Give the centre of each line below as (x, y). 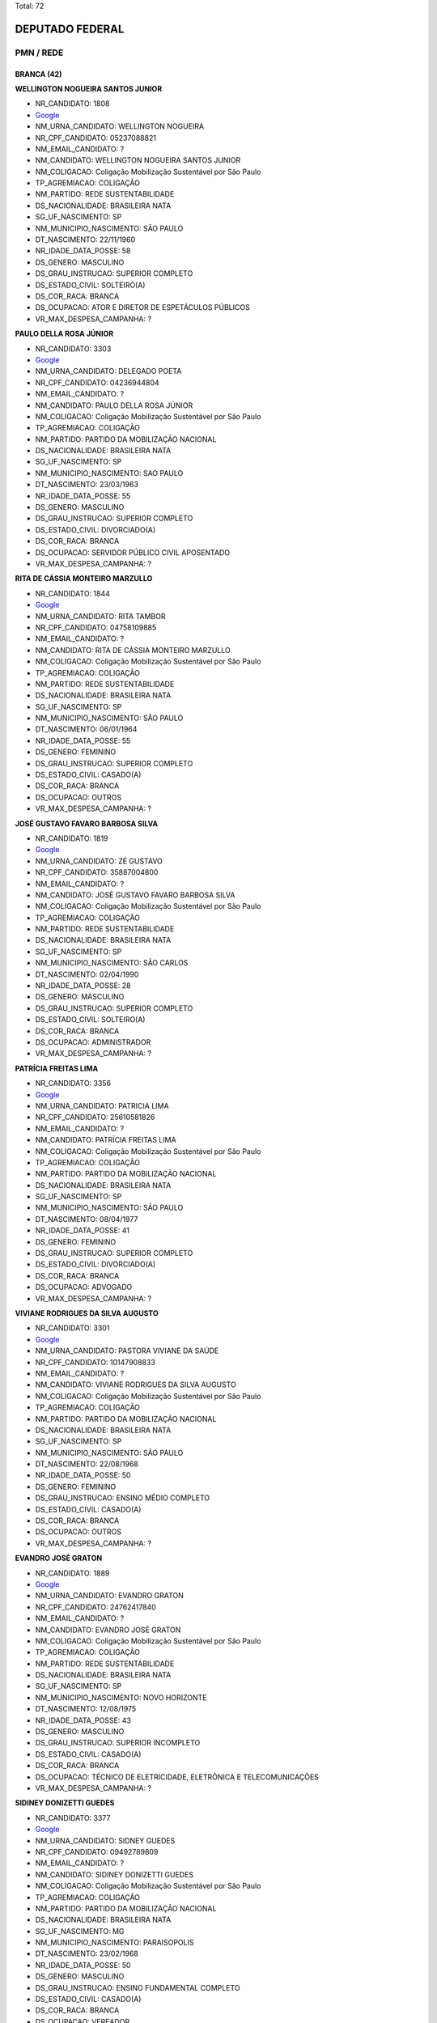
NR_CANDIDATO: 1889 (72, 1573)
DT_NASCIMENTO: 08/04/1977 (87, 1219)
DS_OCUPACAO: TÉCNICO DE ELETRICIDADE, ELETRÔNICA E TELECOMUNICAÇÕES (177, 1777)
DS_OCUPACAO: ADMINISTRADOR (93, 1042)
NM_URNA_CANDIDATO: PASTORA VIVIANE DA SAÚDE (127, 1351)
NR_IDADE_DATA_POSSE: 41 (82, 1231)
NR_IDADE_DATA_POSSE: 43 (83, 1720)
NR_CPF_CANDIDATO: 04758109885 (96, 627)
